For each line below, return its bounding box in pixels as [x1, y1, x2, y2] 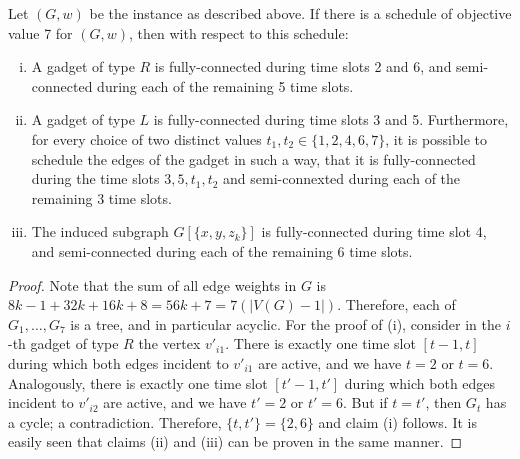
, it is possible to [385, 128, 487, 149]
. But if [343, 392, 388, 413]
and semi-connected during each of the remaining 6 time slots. [31, 240, 413, 261]
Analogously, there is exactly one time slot [8, 372, 268, 393]
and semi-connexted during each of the [223, 168, 461, 189]
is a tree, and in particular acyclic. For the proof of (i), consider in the [70, 313, 501, 334]
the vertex [138, 333, 201, 354]
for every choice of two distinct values [31, 128, 262, 149]
